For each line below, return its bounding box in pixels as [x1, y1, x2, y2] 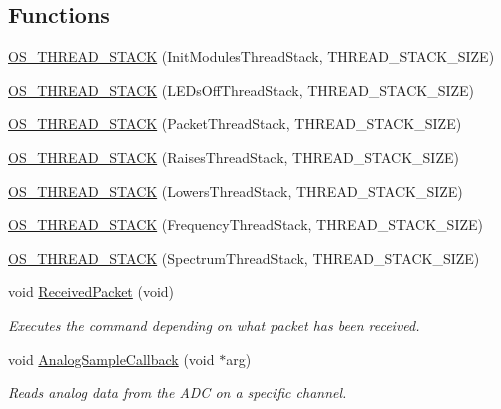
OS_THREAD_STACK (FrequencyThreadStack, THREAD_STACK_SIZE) [8, 214, 483, 235]
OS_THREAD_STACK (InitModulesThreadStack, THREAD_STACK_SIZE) [8, 46, 495, 67]
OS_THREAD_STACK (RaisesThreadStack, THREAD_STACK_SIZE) [8, 146, 459, 167]
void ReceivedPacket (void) [8, 281, 175, 302]
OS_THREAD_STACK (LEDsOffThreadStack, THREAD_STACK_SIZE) [8, 79, 475, 100]
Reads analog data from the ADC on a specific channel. [8, 382, 347, 403]
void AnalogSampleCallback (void [8, 348, 215, 369]
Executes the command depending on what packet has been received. [8, 314, 420, 335]
